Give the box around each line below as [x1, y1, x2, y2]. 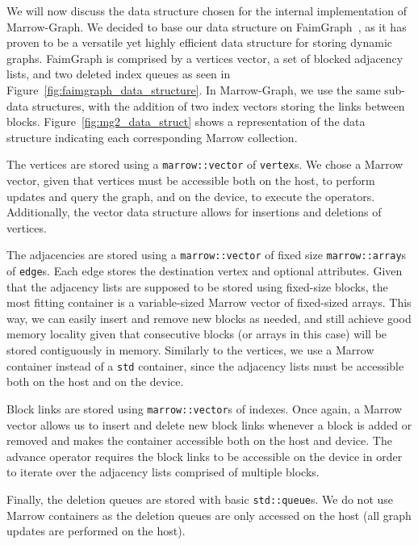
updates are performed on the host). [6, 522, 186, 539]
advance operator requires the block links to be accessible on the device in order [6, 447, 403, 464]
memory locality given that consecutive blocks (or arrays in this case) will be [6, 325, 387, 342]
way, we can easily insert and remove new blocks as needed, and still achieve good [6, 309, 412, 326]
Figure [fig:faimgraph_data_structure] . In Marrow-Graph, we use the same [6, 81, 381, 98]
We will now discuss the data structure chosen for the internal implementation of [6, 2, 407, 19]
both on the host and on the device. [6, 373, 184, 390]
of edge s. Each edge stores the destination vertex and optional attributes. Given [6, 262, 403, 279]
